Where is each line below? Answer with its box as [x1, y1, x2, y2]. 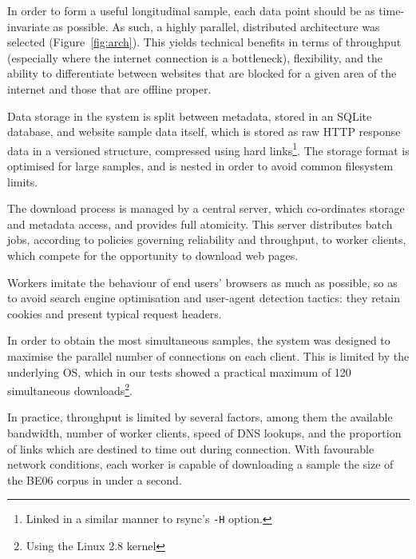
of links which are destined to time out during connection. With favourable [7, 440, 374, 457]
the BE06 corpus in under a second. [7, 471, 182, 488]
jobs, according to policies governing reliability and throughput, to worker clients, [7, 231, 406, 248]
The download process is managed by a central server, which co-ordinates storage [7, 200, 405, 217]
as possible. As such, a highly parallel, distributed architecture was [53, 18, 380, 34]
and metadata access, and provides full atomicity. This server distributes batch [7, 215, 393, 232]
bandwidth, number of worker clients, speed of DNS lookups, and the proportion [7, 424, 402, 441]
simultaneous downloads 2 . [7, 380, 133, 398]
